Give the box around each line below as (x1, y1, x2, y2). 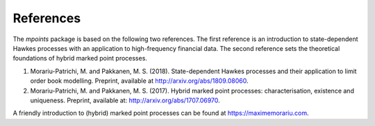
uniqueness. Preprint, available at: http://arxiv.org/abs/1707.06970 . (30, 96, 220, 104)
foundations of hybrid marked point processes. (12, 54, 147, 63)
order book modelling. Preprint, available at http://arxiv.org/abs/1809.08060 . (30, 77, 249, 85)
